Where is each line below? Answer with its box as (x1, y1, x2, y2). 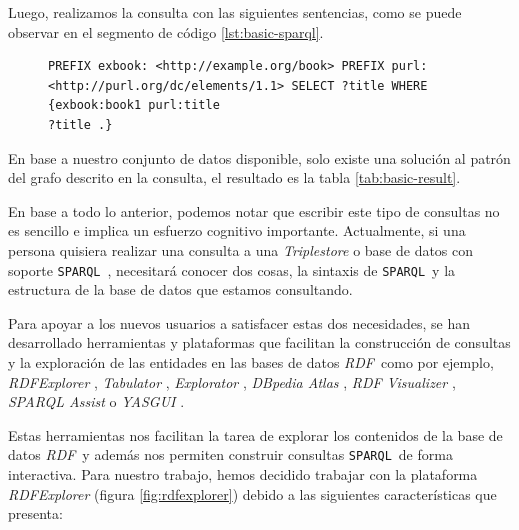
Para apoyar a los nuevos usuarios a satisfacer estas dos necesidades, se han (8, 312, 471, 333)
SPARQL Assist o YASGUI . (8, 391, 185, 412)
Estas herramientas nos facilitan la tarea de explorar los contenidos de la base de (8, 424, 503, 445)
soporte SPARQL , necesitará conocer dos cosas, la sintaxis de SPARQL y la (8, 259, 456, 280)
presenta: (8, 503, 63, 524)
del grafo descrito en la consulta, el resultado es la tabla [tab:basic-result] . (8, 167, 461, 188)
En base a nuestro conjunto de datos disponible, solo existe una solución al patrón (8, 147, 511, 168)
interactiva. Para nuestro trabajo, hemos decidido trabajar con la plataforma (8, 464, 478, 484)
